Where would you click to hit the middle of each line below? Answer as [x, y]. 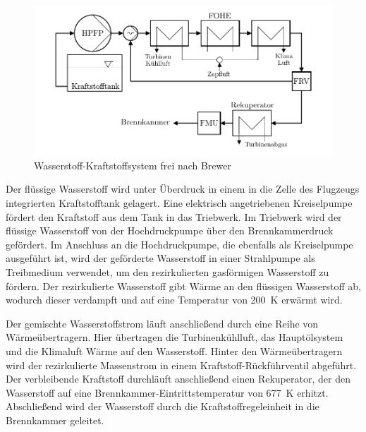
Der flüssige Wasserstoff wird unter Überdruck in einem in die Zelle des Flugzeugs [183, 189]
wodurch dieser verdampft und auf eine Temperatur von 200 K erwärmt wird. [174, 300]
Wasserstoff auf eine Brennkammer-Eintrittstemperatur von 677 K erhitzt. [167, 392]
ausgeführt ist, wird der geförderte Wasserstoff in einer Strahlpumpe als [160, 258]
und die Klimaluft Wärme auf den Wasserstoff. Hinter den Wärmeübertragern [174, 350]
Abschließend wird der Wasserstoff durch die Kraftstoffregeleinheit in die [163, 406]
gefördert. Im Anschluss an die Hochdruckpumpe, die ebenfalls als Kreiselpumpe [179, 244]
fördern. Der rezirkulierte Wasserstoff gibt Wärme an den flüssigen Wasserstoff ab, [183, 286]
